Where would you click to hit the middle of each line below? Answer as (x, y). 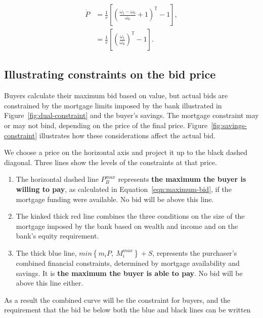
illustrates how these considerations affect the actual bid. (127, 135)
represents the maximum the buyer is (182, 179)
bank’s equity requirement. (57, 236)
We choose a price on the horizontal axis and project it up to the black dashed (126, 152)
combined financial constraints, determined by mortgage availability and (128, 263)
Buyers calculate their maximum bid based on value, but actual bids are (116, 95)
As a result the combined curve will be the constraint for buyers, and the (117, 300)
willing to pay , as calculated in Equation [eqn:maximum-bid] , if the (124, 189)
